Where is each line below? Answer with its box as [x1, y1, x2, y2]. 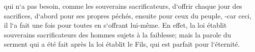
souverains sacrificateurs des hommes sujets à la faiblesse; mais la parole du [4, 29, 231, 39]
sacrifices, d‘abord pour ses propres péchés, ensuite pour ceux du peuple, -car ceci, [4, 10, 252, 20]
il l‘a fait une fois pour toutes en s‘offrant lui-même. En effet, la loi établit [4, 20, 227, 30]
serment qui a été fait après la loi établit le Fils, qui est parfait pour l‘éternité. [4, 39, 240, 49]
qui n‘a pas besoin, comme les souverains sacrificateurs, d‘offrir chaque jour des [4, 1, 242, 11]
